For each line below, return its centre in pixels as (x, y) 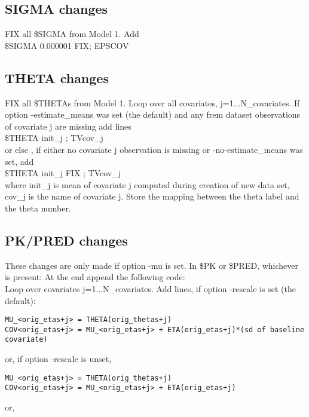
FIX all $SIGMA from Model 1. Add (72, 34)
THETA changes (57, 77)
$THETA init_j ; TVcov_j (54, 138)
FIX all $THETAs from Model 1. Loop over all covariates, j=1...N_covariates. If (152, 102)
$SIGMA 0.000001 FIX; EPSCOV (67, 45)
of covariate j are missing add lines (68, 126)
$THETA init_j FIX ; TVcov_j (63, 173)
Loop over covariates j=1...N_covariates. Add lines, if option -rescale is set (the (150, 288)
